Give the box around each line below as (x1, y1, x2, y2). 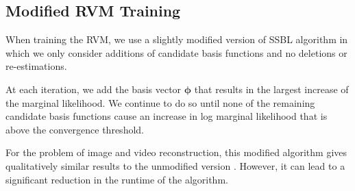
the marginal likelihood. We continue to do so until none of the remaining (5, 95, 315, 110)
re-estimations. (5, 59, 67, 73)
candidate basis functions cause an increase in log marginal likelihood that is (5, 109, 328, 123)
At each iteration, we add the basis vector (5, 81, 182, 96)
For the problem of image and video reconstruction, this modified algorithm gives (5, 145, 347, 160)
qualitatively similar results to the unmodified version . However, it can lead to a (5, 158, 345, 173)
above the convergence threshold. (5, 122, 144, 136)
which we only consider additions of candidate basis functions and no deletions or (5, 45, 347, 60)
